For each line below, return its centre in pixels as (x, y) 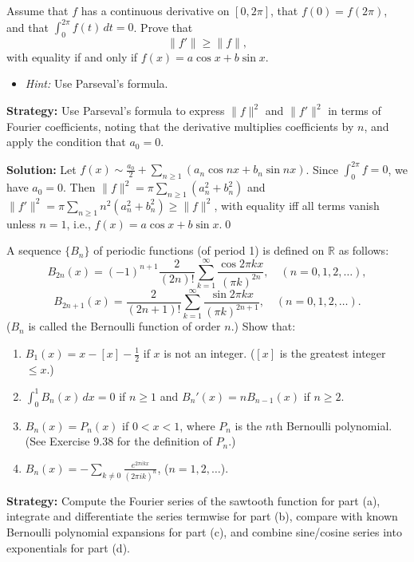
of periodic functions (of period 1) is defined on (209, 250)
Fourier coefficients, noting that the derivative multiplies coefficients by (180, 126)
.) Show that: (263, 326)
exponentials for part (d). (68, 547)
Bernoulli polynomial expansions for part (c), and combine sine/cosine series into (204, 532)
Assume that (37, 10)
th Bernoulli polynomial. (332, 425)
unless (21, 223)
